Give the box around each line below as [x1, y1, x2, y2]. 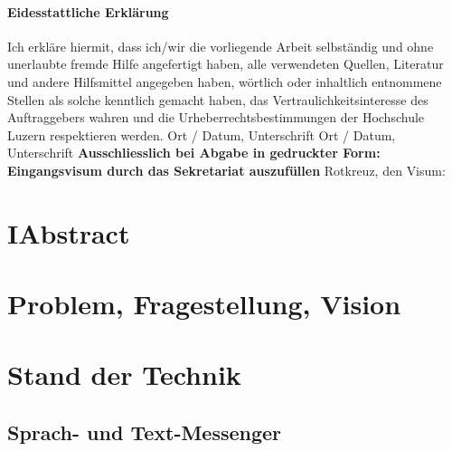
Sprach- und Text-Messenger [7, 418, 282, 446]
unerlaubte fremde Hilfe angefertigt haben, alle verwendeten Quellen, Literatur [7, 54, 444, 73]
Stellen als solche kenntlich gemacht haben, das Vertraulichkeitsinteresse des [7, 90, 428, 109]
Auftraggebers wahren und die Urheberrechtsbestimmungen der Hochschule [7, 108, 425, 127]
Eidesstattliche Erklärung [7, 2, 169, 21]
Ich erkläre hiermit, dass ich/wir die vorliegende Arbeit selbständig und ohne [7, 36, 434, 55]
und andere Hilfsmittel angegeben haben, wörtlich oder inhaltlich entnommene [7, 72, 442, 91]
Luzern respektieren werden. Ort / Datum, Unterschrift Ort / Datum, [7, 125, 396, 144]
